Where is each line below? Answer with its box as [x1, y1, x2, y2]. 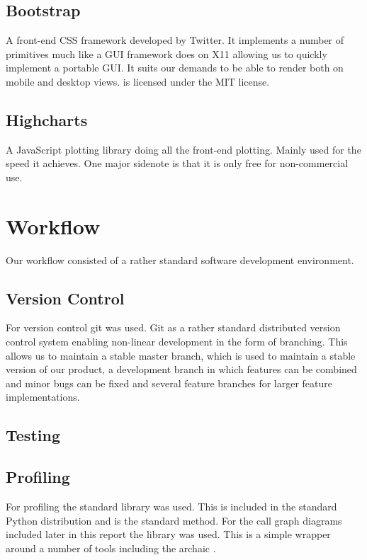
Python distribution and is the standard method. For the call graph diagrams [6, 513, 342, 527]
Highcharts [6, 108, 88, 130]
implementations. [6, 389, 80, 404]
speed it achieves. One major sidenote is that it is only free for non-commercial [6, 156, 349, 171]
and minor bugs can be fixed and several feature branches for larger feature [6, 375, 333, 390]
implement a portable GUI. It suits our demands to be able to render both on [6, 60, 344, 75]
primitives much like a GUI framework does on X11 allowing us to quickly [6, 46, 327, 61]
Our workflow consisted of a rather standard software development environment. [6, 252, 354, 267]
